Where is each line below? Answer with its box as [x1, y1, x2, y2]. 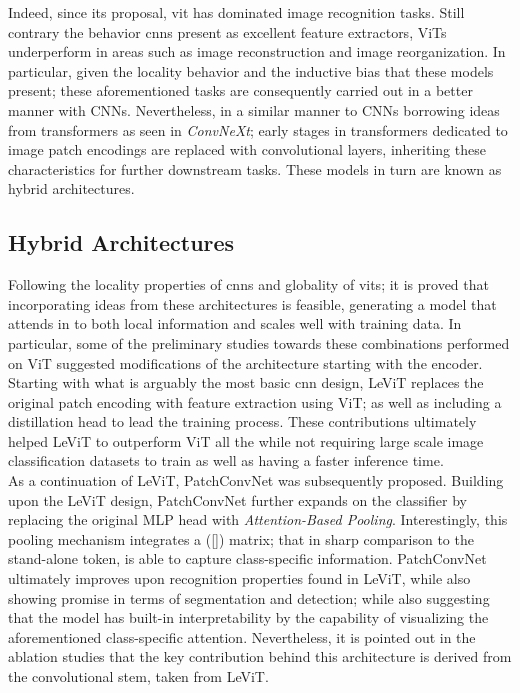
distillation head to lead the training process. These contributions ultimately [8, 411, 477, 432]
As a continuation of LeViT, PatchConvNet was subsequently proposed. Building [8, 470, 504, 491]
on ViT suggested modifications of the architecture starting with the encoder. [8, 352, 483, 373]
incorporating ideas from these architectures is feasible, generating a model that [8, 293, 497, 314]
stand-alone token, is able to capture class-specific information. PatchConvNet [8, 548, 487, 569]
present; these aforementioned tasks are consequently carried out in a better [8, 80, 473, 101]
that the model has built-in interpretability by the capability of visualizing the [8, 607, 489, 628]
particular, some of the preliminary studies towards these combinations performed [8, 332, 510, 353]
